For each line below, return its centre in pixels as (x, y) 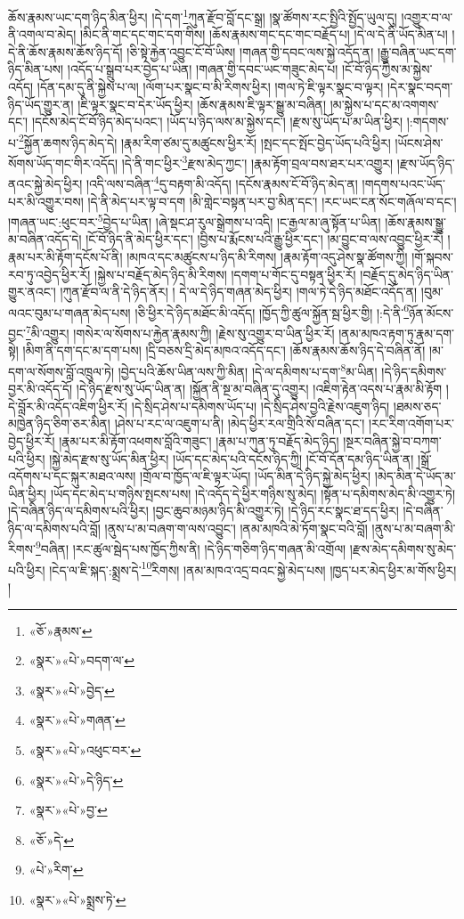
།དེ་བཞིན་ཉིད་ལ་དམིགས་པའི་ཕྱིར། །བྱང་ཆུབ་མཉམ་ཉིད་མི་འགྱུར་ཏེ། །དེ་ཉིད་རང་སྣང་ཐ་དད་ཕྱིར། (204, 511)
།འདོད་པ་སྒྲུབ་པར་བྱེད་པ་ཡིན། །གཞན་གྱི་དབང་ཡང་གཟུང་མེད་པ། (203, 69)
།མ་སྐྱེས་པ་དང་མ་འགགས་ (384, 104)
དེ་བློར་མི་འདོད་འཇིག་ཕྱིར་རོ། (68, 406)
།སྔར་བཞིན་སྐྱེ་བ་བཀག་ (392, 440)
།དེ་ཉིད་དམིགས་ (414, 371)
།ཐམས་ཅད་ (417, 406)
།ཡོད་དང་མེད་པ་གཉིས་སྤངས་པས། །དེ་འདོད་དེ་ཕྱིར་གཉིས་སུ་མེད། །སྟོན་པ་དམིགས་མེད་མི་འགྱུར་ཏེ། (253, 493)
